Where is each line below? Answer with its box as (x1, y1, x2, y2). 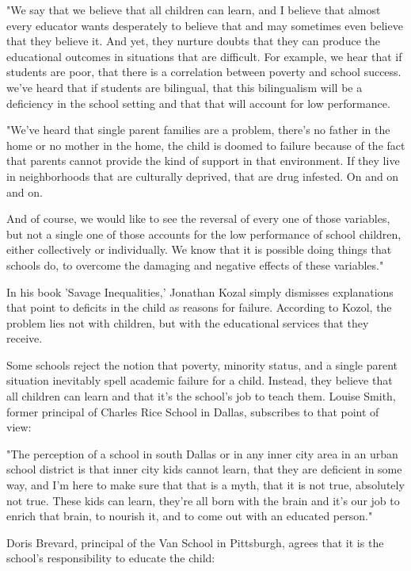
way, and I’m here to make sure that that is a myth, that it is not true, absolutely (6, 477, 405, 493)
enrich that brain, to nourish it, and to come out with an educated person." (6, 508, 373, 524)
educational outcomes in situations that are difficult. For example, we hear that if (6, 48, 402, 64)
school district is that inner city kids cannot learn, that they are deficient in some (6, 461, 402, 477)
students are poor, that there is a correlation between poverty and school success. (6, 63, 401, 80)
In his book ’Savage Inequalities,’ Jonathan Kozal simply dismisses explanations (6, 283, 394, 300)
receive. (6, 330, 43, 347)
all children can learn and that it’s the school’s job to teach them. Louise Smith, (6, 388, 396, 404)
